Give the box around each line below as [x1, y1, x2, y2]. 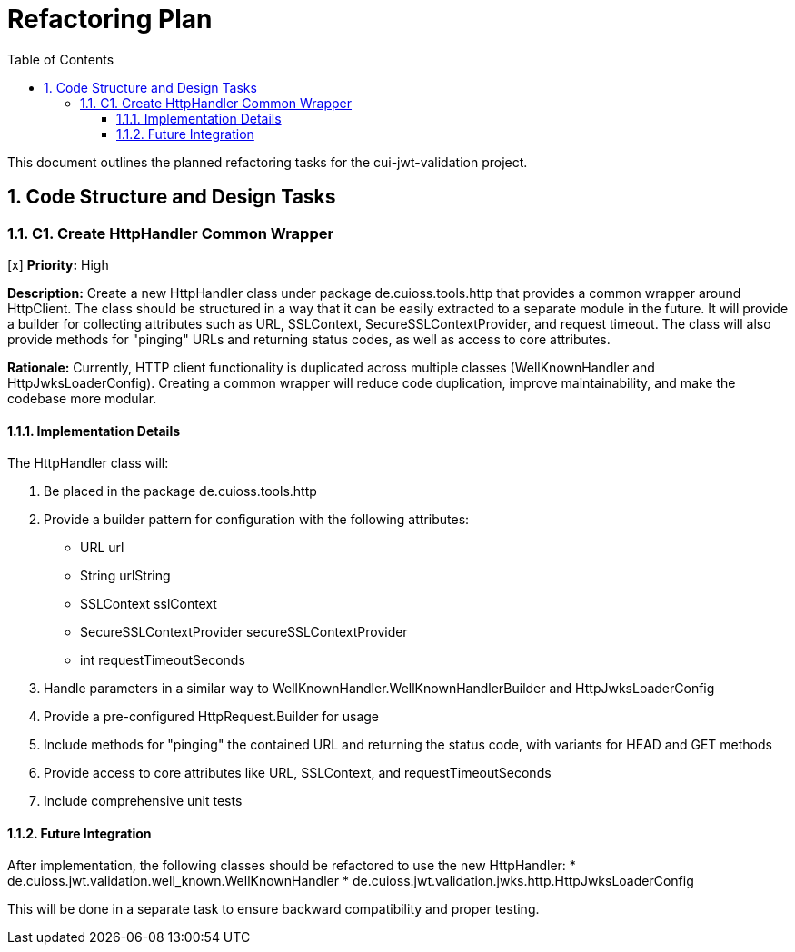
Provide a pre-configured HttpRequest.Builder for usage [44, 709, 379, 725]
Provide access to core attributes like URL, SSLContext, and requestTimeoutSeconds [44, 765, 552, 781]
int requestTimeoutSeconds [80, 652, 245, 669]
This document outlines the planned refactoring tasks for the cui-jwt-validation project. [7, 154, 528, 170]
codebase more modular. [7, 390, 157, 406]
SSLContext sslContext [80, 596, 217, 612]
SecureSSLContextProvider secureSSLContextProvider [80, 624, 408, 640]
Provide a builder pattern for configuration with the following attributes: [44, 511, 470, 528]
